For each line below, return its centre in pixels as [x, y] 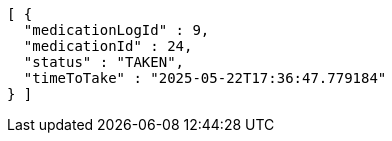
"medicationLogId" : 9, [116, 30]
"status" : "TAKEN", [104, 62]
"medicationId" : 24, [108, 46]
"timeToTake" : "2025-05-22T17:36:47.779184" [205, 78]
